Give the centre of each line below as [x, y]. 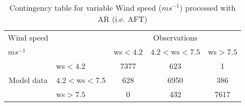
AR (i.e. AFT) [122, 19]
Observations [175, 37]
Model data [28, 80]
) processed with [208, 8]
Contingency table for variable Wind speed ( [86, 8]
